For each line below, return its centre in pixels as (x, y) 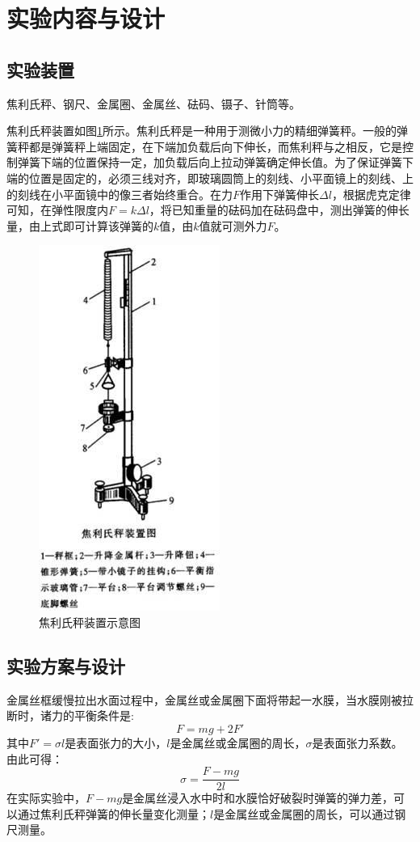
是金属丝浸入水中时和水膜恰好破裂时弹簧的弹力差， (258, 798)
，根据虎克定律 (371, 194)
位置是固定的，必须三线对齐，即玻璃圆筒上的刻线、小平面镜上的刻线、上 (221, 178)
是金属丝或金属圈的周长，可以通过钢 (310, 813)
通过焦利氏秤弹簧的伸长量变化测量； (113, 813)
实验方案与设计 (66, 665)
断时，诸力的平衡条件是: (70, 715)
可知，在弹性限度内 (57, 210)
